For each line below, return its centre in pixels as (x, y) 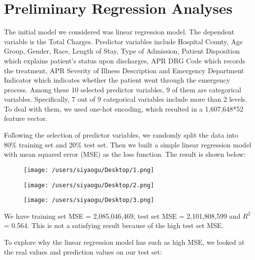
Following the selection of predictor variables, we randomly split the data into (121, 135)
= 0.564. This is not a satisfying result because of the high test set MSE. (114, 225)
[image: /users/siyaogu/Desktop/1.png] (89, 170)
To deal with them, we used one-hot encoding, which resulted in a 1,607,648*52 (124, 108)
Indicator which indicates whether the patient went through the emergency (117, 80)
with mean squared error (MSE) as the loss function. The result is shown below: (125, 154)
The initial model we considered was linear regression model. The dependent (119, 32)
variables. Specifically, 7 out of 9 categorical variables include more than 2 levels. (126, 99)
